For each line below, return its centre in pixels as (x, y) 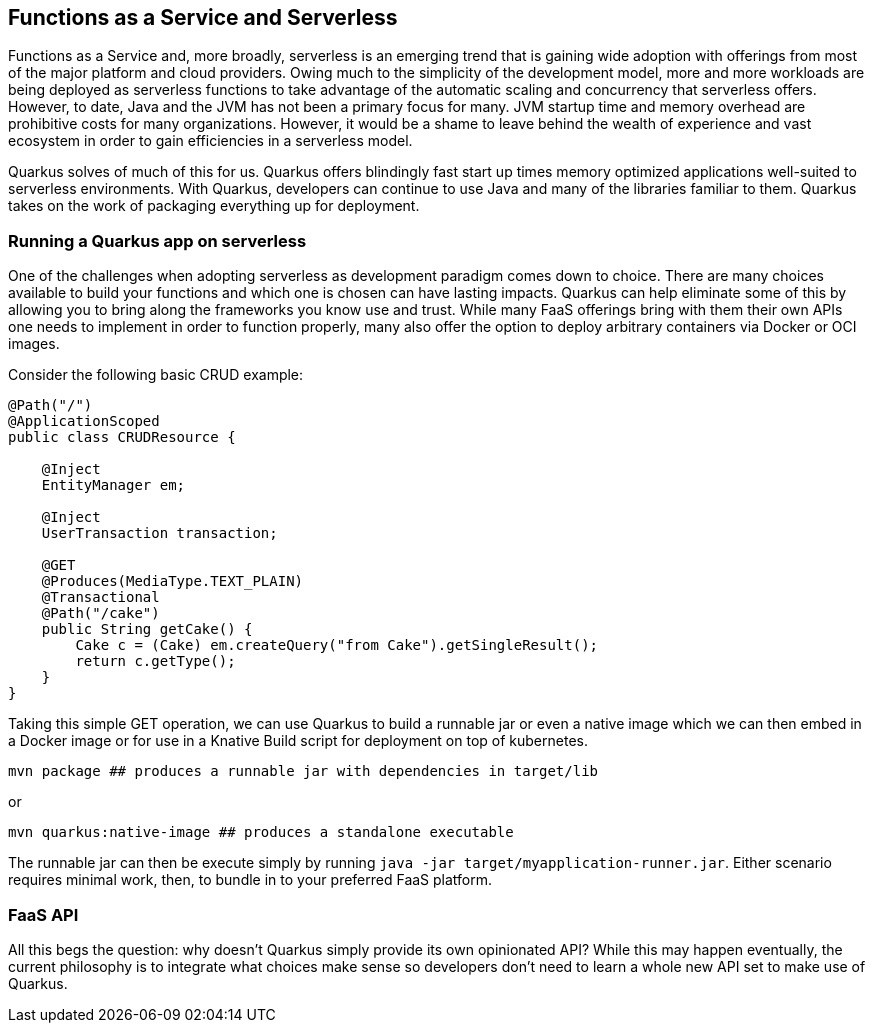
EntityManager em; (113, 485)
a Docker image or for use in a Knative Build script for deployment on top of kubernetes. (298, 741)
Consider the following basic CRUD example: (156, 375)
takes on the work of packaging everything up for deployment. (214, 206)
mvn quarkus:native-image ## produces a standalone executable (261, 832)
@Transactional (100, 597)
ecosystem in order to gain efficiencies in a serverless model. (210, 141)
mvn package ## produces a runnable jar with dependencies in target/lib (303, 771)
